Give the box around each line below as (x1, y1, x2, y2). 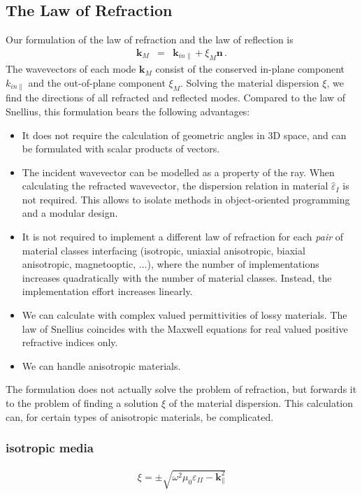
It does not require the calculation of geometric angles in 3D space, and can (22, 127, 347, 142)
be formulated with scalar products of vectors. (22, 141, 220, 156)
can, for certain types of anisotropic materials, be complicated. (6, 409, 274, 424)
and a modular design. (22, 206, 118, 220)
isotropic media (6, 439, 94, 457)
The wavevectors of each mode (6, 62, 136, 76)
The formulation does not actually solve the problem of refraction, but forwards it (6, 382, 357, 396)
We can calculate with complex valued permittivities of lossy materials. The (22, 308, 347, 322)
